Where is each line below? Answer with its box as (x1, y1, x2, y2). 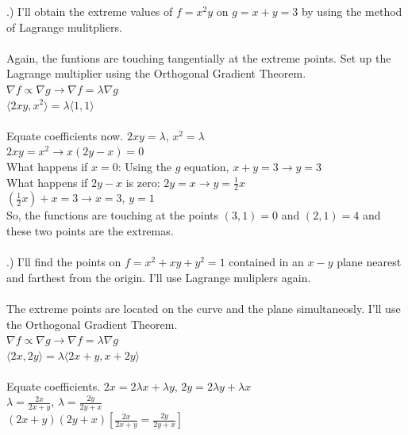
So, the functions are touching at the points (6, 207, 218, 223)
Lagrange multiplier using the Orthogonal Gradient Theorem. (6, 65, 306, 82)
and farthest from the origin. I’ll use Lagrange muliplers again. (6, 269, 311, 285)
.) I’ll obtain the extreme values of (6, 3, 173, 19)
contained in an (229, 254, 304, 270)
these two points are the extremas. (6, 222, 174, 238)
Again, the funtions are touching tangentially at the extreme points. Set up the (6, 49, 391, 66)
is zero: (125, 174, 160, 190)
